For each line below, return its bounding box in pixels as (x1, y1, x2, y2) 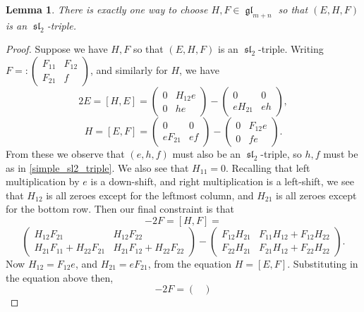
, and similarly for (90, 62, 168, 77)
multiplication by (6, 174, 80, 189)
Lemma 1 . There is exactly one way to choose (6, 2, 208, 16)
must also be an (172, 146, 241, 161)
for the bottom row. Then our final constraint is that (6, 201, 234, 216)
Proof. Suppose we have (6, 42, 108, 56)
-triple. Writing (258, 42, 324, 56)
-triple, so (260, 146, 302, 161)
